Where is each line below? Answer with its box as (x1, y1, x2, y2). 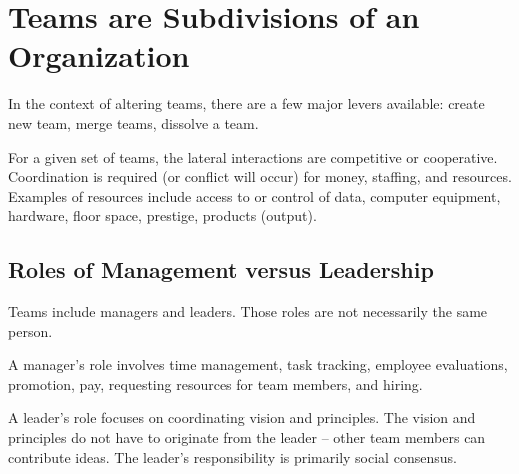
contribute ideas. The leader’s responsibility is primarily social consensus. (8, 446, 457, 467)
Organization (8, 35, 190, 76)
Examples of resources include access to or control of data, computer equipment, (8, 185, 501, 206)
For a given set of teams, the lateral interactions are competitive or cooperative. (8, 146, 498, 167)
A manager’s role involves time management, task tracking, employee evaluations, (8, 354, 508, 375)
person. (8, 320, 53, 341)
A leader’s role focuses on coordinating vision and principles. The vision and (8, 407, 476, 428)
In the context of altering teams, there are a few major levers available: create (8, 93, 485, 114)
